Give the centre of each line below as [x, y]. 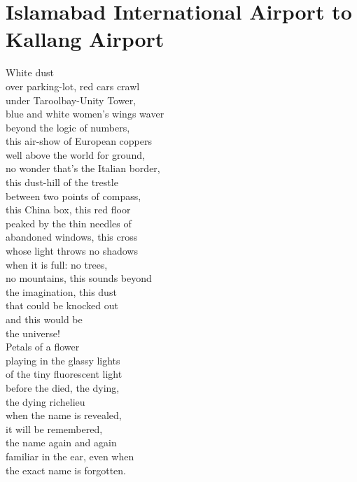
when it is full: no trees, [57, 264]
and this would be [44, 319]
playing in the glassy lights [63, 360]
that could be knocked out [62, 305]
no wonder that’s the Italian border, [83, 168]
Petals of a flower [43, 347]
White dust [30, 72]
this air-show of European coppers [79, 141]
